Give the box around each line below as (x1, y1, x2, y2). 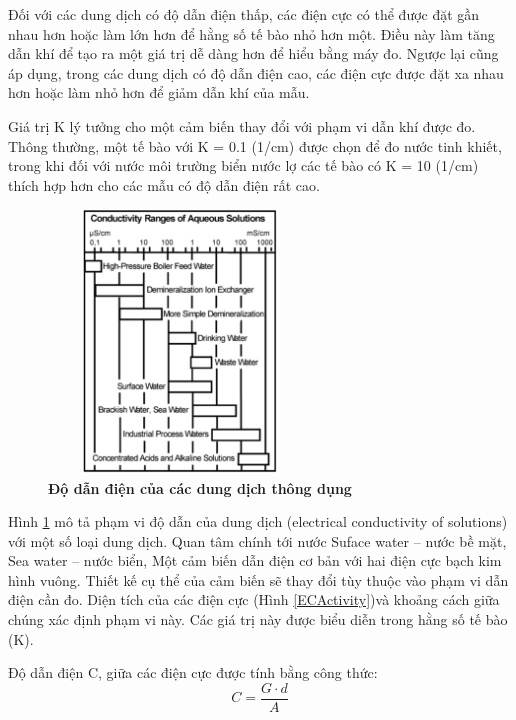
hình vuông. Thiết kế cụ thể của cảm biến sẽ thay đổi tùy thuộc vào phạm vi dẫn (8, 569, 509, 590)
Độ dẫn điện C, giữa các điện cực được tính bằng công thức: (8, 662, 378, 683)
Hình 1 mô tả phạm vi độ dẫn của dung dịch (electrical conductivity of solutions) (8, 511, 508, 532)
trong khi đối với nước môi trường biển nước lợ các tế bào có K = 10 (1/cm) (8, 155, 479, 176)
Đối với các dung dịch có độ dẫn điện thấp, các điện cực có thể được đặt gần (8, 4, 480, 24)
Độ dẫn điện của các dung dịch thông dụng (48, 477, 352, 498)
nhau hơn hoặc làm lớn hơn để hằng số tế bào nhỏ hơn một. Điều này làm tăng (8, 23, 495, 44)
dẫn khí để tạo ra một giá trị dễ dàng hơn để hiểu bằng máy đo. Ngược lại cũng (8, 43, 499, 64)
